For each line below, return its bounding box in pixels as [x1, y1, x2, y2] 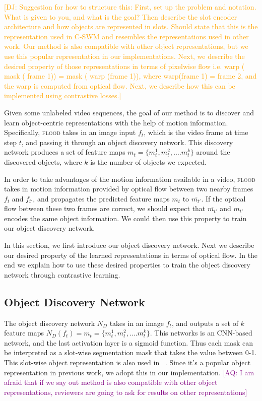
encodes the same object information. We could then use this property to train [4, 213, 247, 223]
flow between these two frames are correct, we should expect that [4, 203, 206, 214]
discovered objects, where [4, 156, 82, 167]
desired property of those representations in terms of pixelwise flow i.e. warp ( [4, 60, 245, 71]
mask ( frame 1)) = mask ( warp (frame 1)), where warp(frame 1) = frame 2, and [4, 71, 257, 81]
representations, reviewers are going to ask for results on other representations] [4, 386, 247, 397]
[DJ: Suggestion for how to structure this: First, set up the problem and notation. [4, 2, 256, 12]
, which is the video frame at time [144, 127, 248, 138]
